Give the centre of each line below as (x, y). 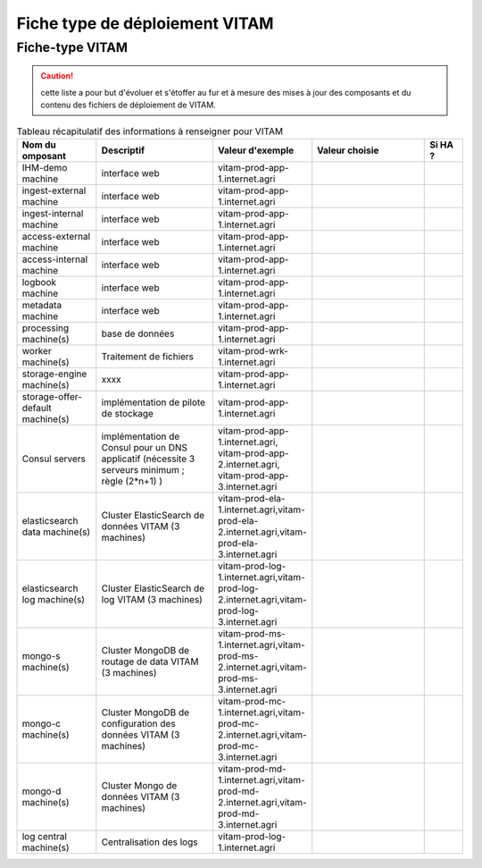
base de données (138, 333)
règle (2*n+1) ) (132, 481)
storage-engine (54, 374)
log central (44, 836)
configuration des (138, 723)
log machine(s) (53, 599)
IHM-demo (45, 167)
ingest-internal (53, 213)
